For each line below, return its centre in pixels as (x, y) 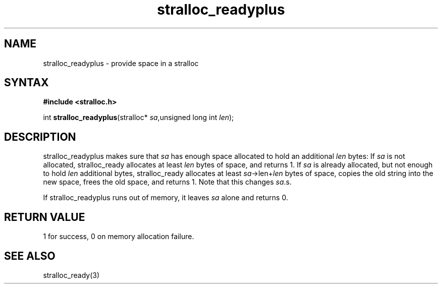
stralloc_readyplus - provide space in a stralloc (121, 63)
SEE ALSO (30, 256)
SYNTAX (26, 83)
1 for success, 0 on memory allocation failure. (119, 237)
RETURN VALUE (45, 217)
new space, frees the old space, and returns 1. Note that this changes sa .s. (167, 182)
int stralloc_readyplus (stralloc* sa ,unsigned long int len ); (139, 118)
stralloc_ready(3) (71, 275)
